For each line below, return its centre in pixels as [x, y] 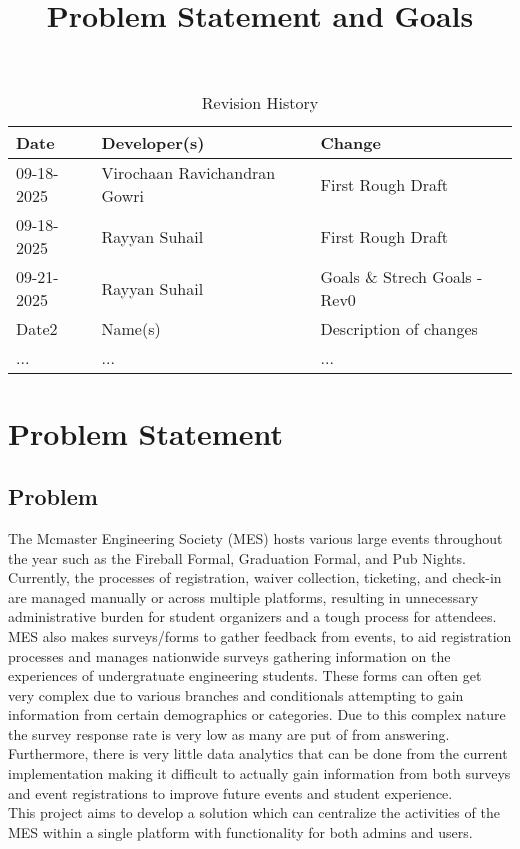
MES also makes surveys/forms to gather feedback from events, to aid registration [260, 635]
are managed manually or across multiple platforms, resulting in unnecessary [243, 596]
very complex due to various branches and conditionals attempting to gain [236, 694]
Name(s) [131, 329]
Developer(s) [153, 143]
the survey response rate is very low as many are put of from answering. [229, 733]
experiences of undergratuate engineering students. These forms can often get [245, 675]
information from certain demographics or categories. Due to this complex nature [257, 714]
